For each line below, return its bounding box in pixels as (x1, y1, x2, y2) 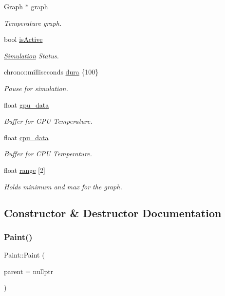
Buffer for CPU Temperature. (4, 148, 92, 159)
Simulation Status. (4, 50, 59, 60)
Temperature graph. (4, 18, 62, 28)
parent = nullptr (4, 266, 54, 276)
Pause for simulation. (4, 83, 68, 93)
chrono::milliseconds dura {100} (4, 67, 99, 77)
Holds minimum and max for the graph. (4, 181, 122, 191)
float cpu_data (4, 132, 49, 142)
